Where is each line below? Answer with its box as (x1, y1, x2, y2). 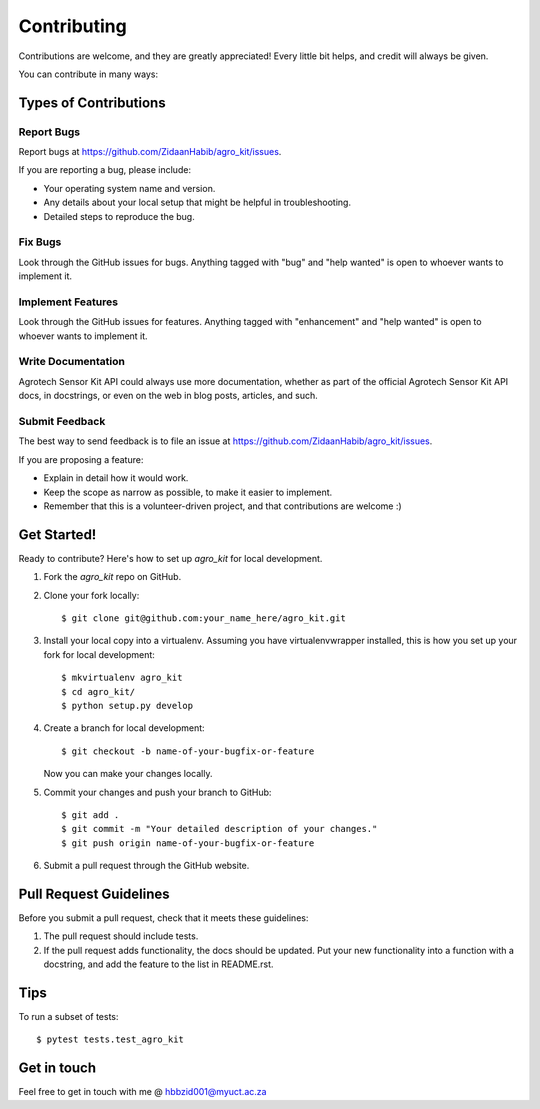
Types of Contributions (18, 94, 166, 111)
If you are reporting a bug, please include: (18, 164, 192, 176)
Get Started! (18, 526, 97, 543)
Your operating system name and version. (43, 182, 216, 194)
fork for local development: (43, 648, 155, 660)
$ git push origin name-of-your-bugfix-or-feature (61, 837, 315, 849)
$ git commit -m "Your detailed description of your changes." (61, 823, 378, 835)
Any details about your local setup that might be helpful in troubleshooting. (43, 196, 352, 209)
